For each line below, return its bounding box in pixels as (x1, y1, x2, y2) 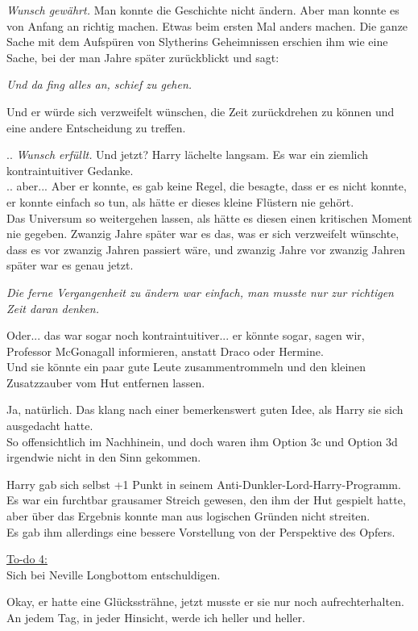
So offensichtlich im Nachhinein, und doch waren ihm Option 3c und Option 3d (6, 433, 398, 449)
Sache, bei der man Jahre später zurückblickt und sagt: (6, 48, 279, 65)
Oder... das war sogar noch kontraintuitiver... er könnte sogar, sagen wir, (6, 327, 365, 344)
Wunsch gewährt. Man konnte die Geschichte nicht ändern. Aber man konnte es (6, 2, 399, 18)
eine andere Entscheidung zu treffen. (6, 119, 186, 136)
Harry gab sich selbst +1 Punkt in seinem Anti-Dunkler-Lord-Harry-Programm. (6, 475, 401, 492)
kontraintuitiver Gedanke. (6, 161, 134, 178)
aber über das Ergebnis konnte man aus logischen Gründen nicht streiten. (6, 508, 370, 524)
